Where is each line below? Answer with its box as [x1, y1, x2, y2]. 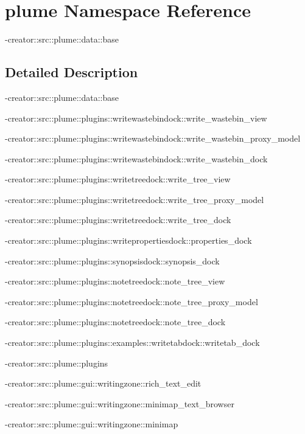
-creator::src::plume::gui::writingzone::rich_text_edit [5, 377, 202, 390]
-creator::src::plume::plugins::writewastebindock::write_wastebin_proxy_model [5, 132, 301, 145]
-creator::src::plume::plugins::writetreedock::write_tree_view [5, 173, 231, 185]
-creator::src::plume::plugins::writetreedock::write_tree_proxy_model [5, 193, 264, 205]
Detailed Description [5, 63, 138, 81]
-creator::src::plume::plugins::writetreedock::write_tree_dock [5, 213, 231, 226]
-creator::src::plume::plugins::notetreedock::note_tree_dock [5, 315, 226, 328]
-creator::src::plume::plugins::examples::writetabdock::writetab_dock [5, 336, 260, 349]
